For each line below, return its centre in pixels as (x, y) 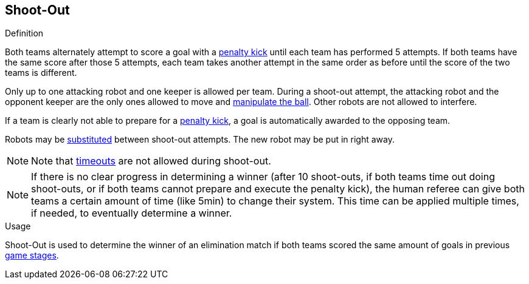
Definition (24, 33)
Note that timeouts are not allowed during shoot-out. (151, 161)
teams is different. (41, 73)
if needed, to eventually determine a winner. (132, 213)
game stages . (32, 255)
